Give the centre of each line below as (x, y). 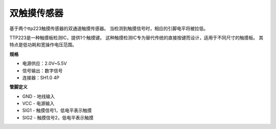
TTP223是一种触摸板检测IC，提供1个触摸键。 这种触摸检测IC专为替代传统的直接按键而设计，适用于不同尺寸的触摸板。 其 (136, 38)
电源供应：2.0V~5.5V (44, 63)
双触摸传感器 (37, 13)
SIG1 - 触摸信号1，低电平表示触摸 (57, 110)
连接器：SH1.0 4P (41, 77)
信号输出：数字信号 (42, 71)
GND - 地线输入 (39, 96)
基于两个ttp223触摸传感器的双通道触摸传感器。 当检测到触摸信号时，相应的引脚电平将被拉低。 (109, 28)
